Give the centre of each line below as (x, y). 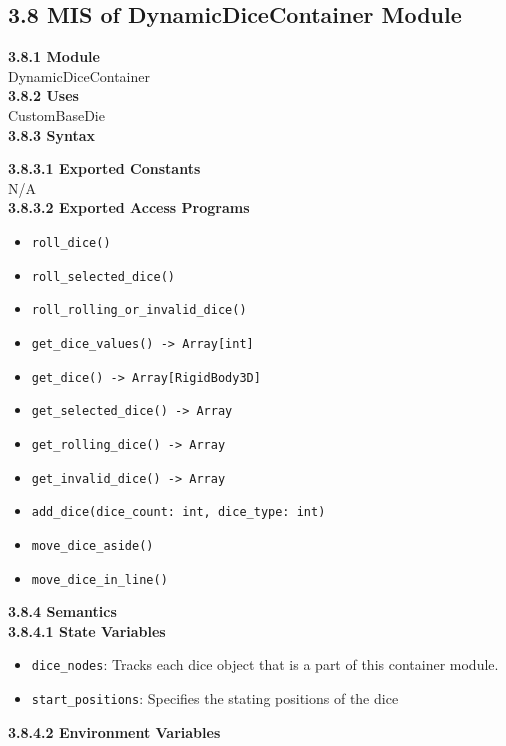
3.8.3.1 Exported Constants (104, 168)
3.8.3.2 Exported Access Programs (129, 207)
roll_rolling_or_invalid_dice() (139, 310)
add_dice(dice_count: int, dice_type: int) (178, 512)
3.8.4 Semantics (62, 611)
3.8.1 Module (54, 56)
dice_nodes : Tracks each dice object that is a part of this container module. (265, 664)
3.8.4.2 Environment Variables (114, 731)
